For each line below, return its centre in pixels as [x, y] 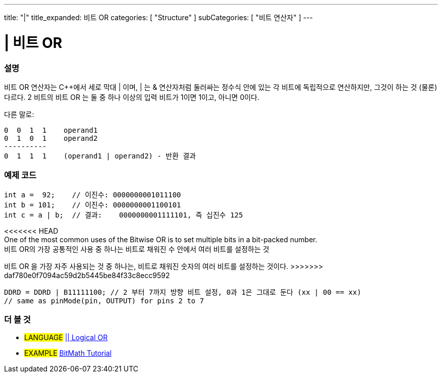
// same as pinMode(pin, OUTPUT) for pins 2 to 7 [104, 301]
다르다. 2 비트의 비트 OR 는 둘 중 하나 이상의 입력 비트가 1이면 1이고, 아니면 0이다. [132, 97]
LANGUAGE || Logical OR [66, 338]
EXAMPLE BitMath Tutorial [68, 353]
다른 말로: [19, 114]
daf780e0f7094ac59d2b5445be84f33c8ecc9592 [87, 275]
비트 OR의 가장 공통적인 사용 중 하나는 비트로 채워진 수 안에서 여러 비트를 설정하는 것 [137, 249]
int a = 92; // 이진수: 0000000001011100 [93, 195]
